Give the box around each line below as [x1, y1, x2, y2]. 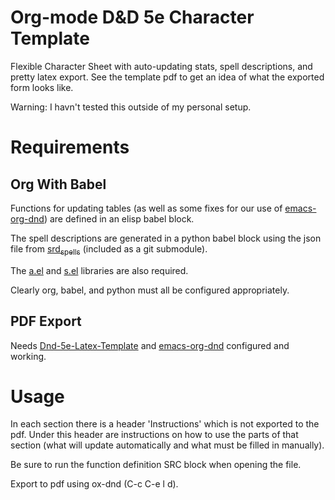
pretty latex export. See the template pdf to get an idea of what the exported [10, 71, 325, 83]
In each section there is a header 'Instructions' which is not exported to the [10, 418, 320, 430]
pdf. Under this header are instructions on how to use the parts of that [10, 429, 299, 441]
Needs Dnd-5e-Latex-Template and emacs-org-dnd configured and [10, 339, 290, 351]
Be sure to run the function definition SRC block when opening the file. [10, 459, 302, 471]
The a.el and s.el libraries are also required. [10, 264, 189, 276]
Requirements [10, 136, 130, 159]
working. [10, 350, 47, 362]
